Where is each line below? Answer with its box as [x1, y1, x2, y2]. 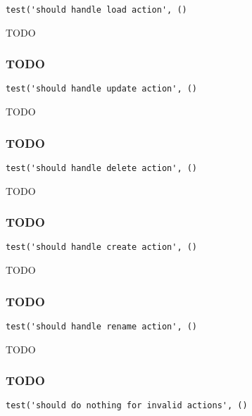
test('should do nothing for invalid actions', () [6, 401, 248, 411]
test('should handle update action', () [6, 84, 198, 94]
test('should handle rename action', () [6, 321, 198, 332]
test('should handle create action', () [6, 242, 198, 253]
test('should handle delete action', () [6, 163, 198, 173]
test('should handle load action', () [6, 5, 187, 15]
